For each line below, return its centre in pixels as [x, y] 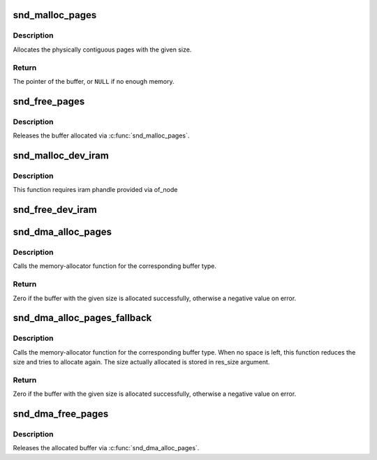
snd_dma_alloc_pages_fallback [82, 318]
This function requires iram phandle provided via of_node [95, 190]
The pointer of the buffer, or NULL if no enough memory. [94, 81]
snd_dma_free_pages [61, 414]
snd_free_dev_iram [55, 210]
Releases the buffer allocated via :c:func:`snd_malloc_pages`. [101, 135]
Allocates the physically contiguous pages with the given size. [102, 50]
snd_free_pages [49, 101]
